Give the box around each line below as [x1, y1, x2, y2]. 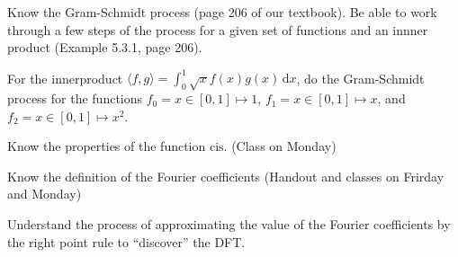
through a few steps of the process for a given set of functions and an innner [7, 20, 428, 39]
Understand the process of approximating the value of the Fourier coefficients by [7, 215, 451, 234]
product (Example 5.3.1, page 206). [7, 38, 202, 57]
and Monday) [7, 184, 82, 203]
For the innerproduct [7, 68, 123, 87]
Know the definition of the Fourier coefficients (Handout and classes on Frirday [7, 166, 445, 185]
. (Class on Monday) [223, 137, 337, 155]
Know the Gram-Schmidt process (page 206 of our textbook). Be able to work [7, 3, 437, 21]
